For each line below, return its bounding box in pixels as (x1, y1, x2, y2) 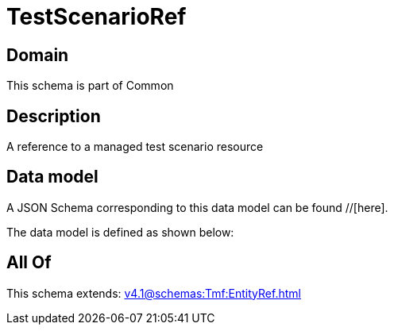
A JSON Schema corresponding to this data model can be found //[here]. (6, 200, 388, 214)
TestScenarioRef (6, 3, 187, 30)
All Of (6, 252, 52, 273)
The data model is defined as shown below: (6, 225, 234, 239)
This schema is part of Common (6, 79, 174, 93)
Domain (6, 44, 69, 65)
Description (6, 106, 101, 126)
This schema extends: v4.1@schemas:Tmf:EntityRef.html (6, 286, 301, 300)
